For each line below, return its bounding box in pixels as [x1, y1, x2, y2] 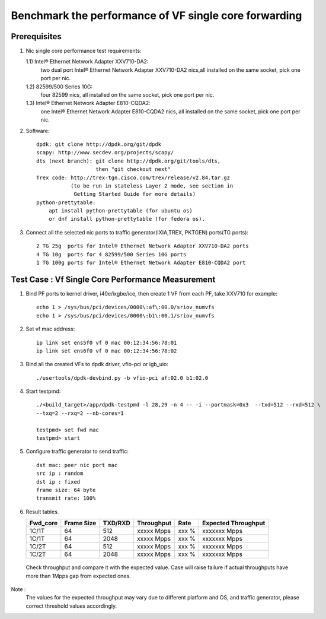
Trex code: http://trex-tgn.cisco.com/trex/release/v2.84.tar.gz [36, 174, 231, 181]
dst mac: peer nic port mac [36, 462, 118, 468]
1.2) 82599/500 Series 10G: [25, 83, 93, 90]
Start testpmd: [25, 388, 61, 395]
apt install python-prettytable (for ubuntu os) [48, 208, 193, 214]
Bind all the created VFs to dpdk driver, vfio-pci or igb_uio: [25, 361, 169, 368]
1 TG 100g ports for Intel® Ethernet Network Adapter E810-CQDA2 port [36, 259, 246, 266]
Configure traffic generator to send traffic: [25, 448, 129, 455]
